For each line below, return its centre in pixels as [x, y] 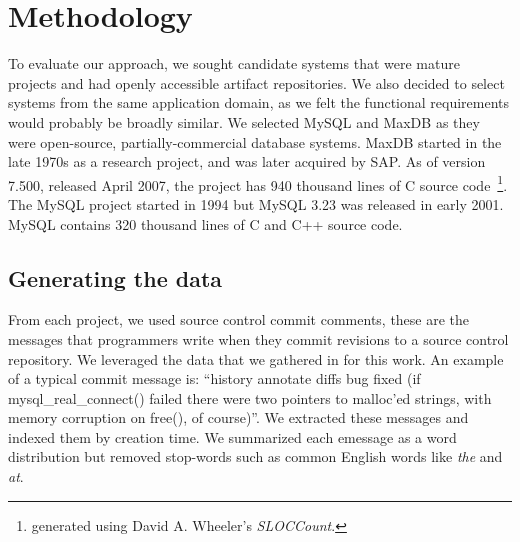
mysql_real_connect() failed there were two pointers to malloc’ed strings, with [250, 397]
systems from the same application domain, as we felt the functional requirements [259, 102]
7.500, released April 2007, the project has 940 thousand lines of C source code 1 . [258, 183]
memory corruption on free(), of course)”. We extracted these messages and [238, 417]
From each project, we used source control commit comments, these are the [239, 319]
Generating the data [115, 277]
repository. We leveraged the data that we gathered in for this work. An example [256, 358]
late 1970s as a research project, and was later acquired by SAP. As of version [247, 161]
